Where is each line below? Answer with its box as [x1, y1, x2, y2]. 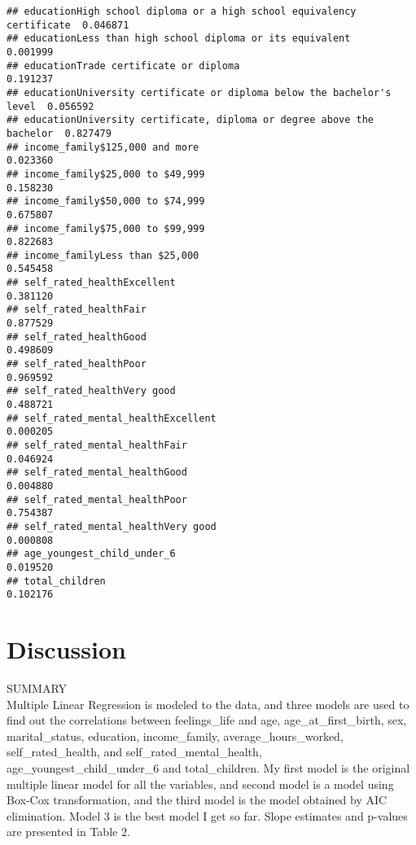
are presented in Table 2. [7, 823, 130, 840]
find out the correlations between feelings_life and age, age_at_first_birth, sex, [7, 711, 407, 729]
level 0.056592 [7, 100, 94, 112]
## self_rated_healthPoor [7, 358, 147, 370]
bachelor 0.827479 [7, 127, 112, 139]
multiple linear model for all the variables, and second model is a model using [7, 775, 394, 792]
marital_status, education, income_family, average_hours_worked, [7, 727, 344, 744]
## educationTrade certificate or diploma [7, 59, 240, 72]
